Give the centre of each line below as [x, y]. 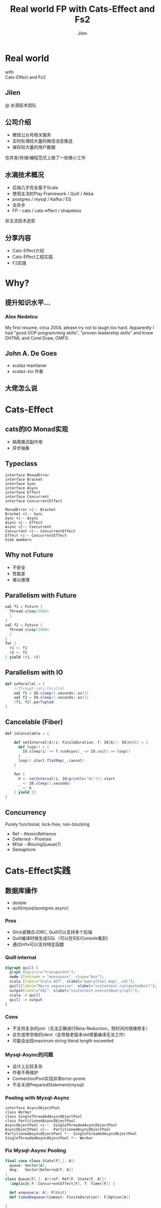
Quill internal [21, 958]
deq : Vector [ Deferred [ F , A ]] [41, 1170]
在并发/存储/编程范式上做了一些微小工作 [45, 158]
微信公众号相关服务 [32, 135]
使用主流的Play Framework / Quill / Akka [53, 194]
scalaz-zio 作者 [28, 371]
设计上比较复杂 [27, 1066]
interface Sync [21, 484]
